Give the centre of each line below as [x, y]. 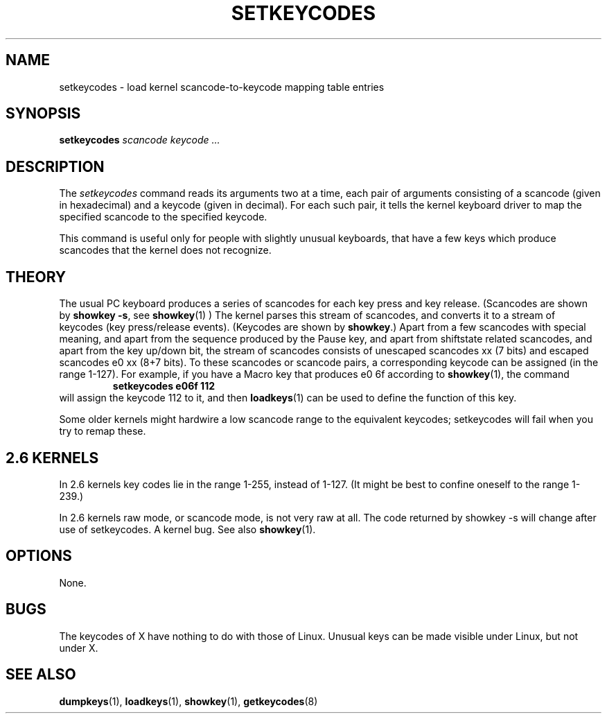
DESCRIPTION [55, 166]
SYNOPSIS [43, 114]
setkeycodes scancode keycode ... [140, 140]
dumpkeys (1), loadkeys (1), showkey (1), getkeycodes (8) [188, 701]
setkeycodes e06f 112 [164, 386]
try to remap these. [103, 431]
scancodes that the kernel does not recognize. [165, 250]
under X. [79, 648]
